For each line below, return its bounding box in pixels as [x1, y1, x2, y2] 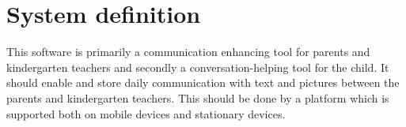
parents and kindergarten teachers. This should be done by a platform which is [6, 89, 389, 106]
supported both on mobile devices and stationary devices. [6, 105, 286, 121]
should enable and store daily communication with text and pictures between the [6, 74, 400, 91]
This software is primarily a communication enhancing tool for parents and [6, 43, 370, 60]
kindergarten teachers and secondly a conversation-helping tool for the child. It [6, 58, 389, 75]
